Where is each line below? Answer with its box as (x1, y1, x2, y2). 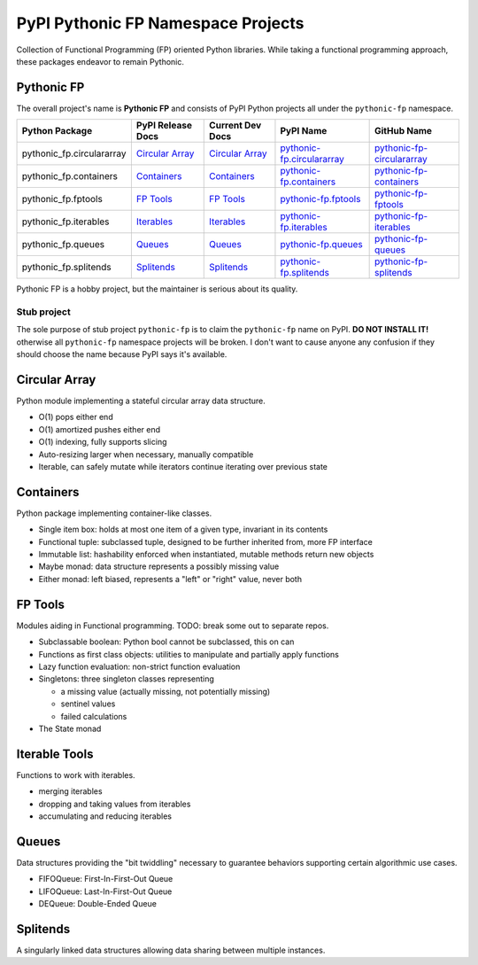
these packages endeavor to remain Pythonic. (16, 56, 185, 66)
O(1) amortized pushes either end (38, 424, 161, 434)
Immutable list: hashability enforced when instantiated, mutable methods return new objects (38, 549, 374, 560)
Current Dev (209, 120, 262, 132)
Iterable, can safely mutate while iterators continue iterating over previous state (38, 462, 328, 472)
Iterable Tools (16, 746, 94, 761)
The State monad (38, 723, 102, 734)
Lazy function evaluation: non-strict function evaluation (38, 661, 241, 672)
